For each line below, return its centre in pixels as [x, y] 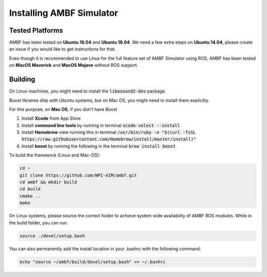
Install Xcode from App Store [51, 118]
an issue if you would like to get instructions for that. [63, 49]
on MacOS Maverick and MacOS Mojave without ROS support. [74, 65]
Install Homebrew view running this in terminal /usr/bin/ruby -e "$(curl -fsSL [109, 132]
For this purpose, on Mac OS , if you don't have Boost [63, 109]
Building [22, 79]
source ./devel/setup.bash [52, 236]
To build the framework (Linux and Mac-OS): [55, 155]
